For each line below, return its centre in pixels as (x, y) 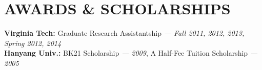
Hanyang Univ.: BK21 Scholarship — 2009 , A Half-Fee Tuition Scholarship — (131, 53)
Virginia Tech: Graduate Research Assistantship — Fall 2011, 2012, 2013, (124, 33)
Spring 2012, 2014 (33, 43)
